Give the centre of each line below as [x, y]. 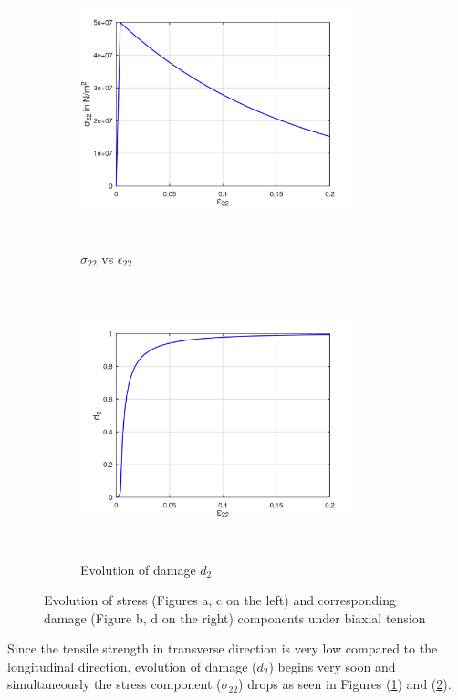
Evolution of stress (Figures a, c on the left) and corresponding [220, 600]
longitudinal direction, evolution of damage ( [132, 666]
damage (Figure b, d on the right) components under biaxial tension [235, 617]
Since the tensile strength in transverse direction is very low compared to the [223, 648]
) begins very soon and [332, 666]
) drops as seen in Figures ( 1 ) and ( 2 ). [345, 684]
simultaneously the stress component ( [114, 684]
